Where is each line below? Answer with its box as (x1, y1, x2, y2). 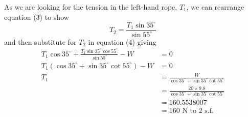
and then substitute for (4, 36, 77, 47)
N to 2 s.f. (182, 107, 214, 115)
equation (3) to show (4, 11, 69, 22)
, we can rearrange (186, 2, 244, 12)
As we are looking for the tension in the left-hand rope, (4, 2, 177, 12)
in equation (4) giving (88, 36, 156, 47)
